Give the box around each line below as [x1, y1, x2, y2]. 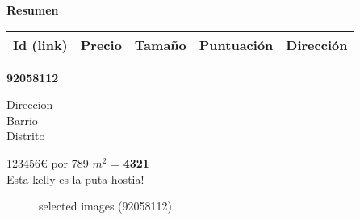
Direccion [6, 96, 53, 113]
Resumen [6, 2, 59, 18]
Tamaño [134, 35, 186, 54]
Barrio [6, 111, 38, 128]
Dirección [286, 35, 348, 54]
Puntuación [199, 35, 274, 54]
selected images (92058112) [39, 197, 173, 214]
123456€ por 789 [6, 154, 89, 171]
